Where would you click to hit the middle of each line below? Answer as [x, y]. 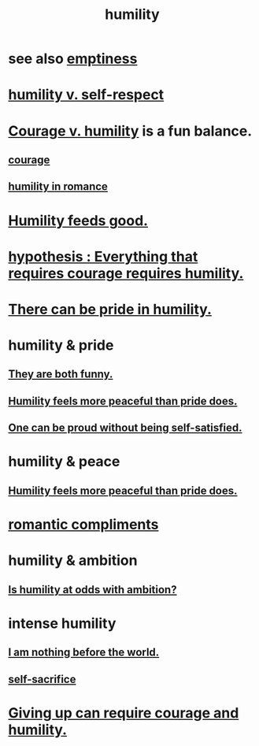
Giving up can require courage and [124, 713]
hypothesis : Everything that [103, 256]
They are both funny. [61, 375]
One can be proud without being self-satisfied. [125, 428]
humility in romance [58, 187]
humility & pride [61, 345]
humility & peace [64, 462]
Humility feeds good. [78, 220]
